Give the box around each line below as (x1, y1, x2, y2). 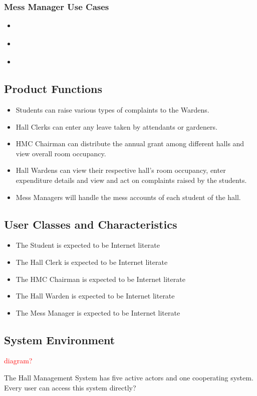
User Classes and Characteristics (4, 216, 177, 232)
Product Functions (4, 81, 103, 96)
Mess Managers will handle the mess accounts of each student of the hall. (16, 191, 241, 202)
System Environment (4, 332, 115, 347)
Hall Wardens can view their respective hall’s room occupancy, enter (16, 165, 226, 175)
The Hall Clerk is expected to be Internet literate (16, 256, 168, 267)
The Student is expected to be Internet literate (16, 240, 160, 250)
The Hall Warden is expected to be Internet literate (16, 290, 175, 301)
